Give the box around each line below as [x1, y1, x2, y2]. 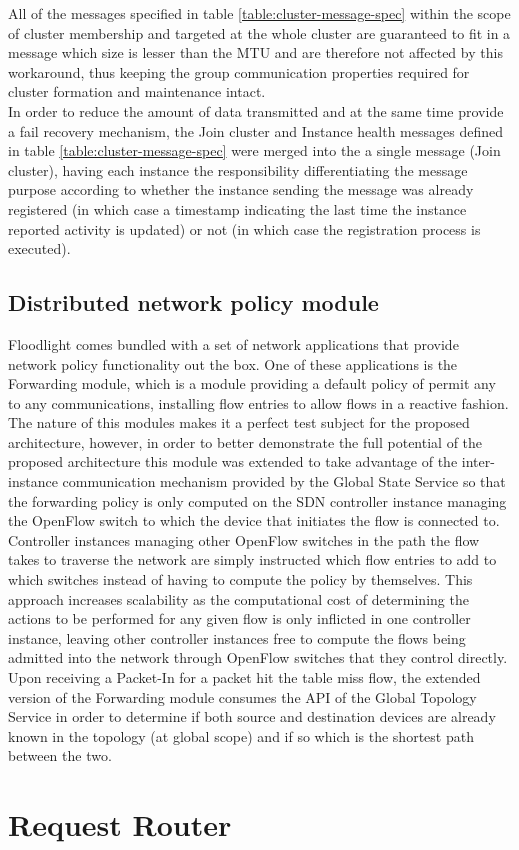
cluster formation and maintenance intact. [8, 81, 266, 102]
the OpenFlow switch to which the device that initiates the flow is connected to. [8, 510, 500, 531]
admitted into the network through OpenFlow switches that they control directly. [8, 647, 508, 668]
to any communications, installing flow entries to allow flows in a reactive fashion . [8, 392, 509, 413]
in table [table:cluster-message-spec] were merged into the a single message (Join [8, 140, 501, 161]
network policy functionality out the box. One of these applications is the [8, 353, 458, 374]
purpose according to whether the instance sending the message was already [8, 179, 474, 200]
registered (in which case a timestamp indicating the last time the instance [8, 198, 467, 219]
